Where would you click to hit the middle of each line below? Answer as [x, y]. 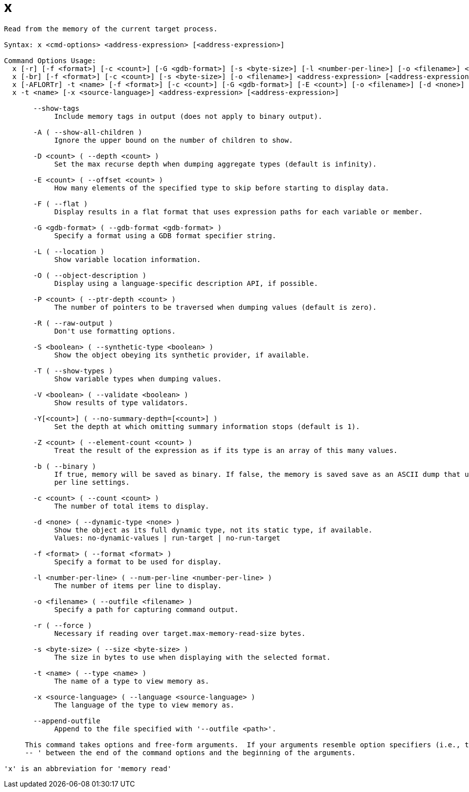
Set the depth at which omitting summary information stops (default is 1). [207, 426]
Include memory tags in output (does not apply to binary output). [188, 116]
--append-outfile [67, 721]
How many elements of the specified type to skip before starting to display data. [222, 188]
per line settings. [92, 482]
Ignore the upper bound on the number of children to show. [174, 140]
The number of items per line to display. [138, 585]
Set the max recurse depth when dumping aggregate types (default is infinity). [216, 164]
